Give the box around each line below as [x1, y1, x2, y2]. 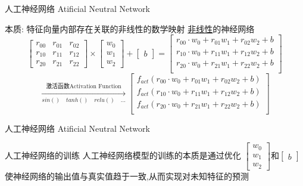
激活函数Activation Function [46, 83, 121, 89]
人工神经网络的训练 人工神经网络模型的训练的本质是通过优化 [5, 149, 241, 162]
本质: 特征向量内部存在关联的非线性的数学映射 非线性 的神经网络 [5, 22, 255, 35]
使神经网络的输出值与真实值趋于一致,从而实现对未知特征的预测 [5, 169, 249, 182]
